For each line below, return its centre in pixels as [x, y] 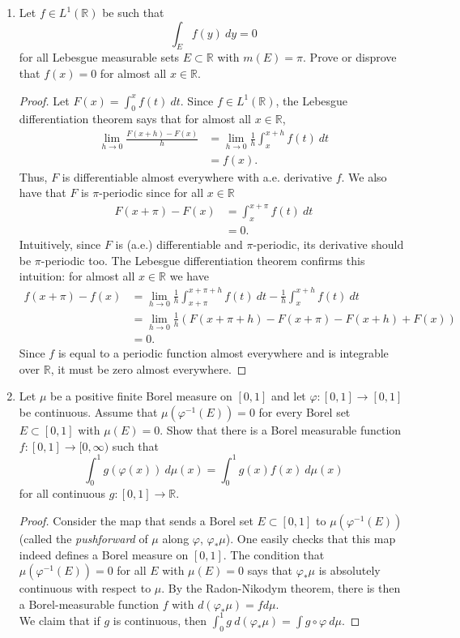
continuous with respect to [85, 588]
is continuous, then [160, 620]
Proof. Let [44, 100]
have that [43, 193]
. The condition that [274, 554]
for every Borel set [305, 411]
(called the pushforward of [83, 539]
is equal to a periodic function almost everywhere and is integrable [223, 353]
